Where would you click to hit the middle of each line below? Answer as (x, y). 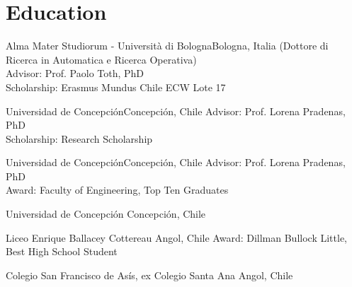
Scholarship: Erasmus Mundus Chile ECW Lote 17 (116, 87)
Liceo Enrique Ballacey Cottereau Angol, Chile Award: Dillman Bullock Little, (176, 237)
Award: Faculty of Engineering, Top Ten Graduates (117, 190)
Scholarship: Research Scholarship (79, 138)
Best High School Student (62, 251)
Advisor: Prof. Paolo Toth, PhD (75, 73)
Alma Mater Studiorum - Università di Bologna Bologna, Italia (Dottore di (167, 46)
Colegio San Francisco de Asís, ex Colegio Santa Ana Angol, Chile (149, 275)
